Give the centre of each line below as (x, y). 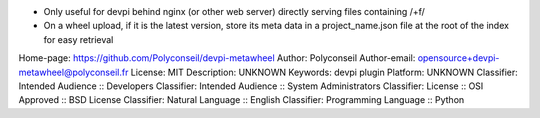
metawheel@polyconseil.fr (73, 72)
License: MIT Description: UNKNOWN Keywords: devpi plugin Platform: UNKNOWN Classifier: (324, 72)
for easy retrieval (78, 39)
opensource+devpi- (458, 58)
